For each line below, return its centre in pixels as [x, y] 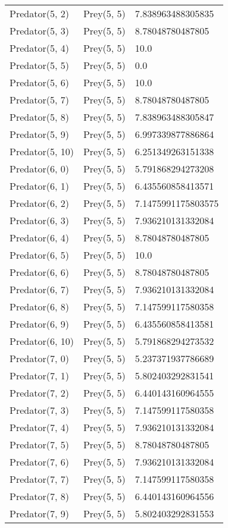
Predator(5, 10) [42, 151]
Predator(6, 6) [39, 272]
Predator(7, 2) [39, 393]
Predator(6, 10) [42, 341]
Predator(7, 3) [39, 410]
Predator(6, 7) [39, 289]
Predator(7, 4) [39, 427]
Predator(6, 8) [39, 307]
